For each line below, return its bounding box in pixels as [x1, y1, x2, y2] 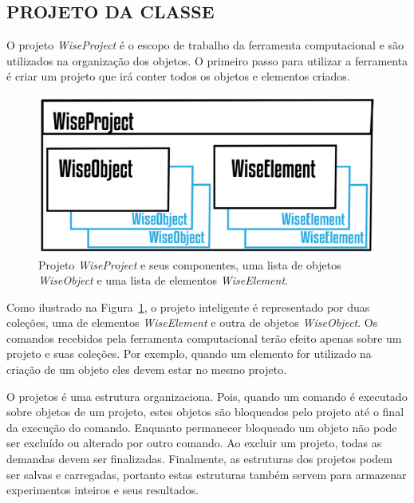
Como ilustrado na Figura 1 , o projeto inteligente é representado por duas [6, 298, 370, 315]
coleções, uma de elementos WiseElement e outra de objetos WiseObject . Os [6, 314, 378, 331]
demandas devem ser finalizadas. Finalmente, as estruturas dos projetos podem [6, 450, 392, 467]
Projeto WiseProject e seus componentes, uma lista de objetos [38, 256, 341, 273]
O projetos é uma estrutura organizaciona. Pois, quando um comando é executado [6, 387, 408, 404]
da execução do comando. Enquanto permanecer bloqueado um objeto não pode [6, 419, 397, 435]
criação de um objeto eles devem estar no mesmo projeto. [6, 361, 287, 378]
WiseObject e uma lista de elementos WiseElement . [38, 272, 288, 289]
